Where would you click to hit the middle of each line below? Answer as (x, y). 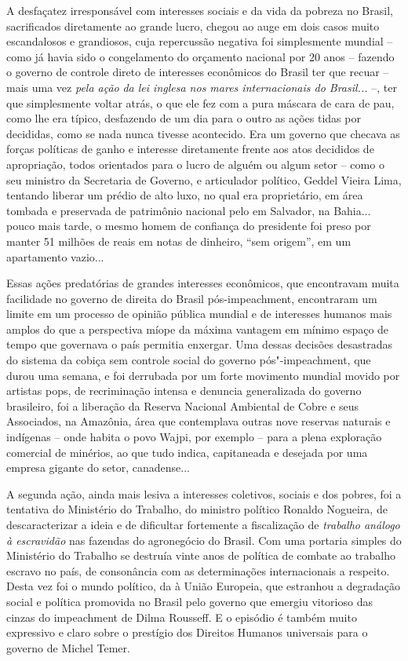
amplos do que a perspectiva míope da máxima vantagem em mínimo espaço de (198, 329)
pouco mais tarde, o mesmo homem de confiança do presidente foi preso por (189, 226)
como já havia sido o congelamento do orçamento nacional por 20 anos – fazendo (200, 56)
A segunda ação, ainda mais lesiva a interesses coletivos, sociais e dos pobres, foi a (204, 493)
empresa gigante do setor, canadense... (98, 467)
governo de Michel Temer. (68, 647)
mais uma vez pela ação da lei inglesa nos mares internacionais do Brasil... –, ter (202, 87)
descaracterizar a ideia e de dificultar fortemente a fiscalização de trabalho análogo (203, 524)
